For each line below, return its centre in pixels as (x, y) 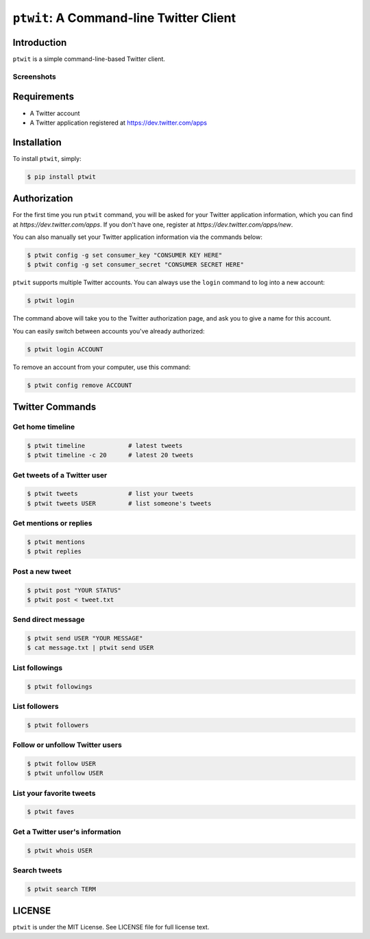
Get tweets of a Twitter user (60, 475)
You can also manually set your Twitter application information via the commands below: (138, 237)
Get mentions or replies (52, 523)
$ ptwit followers (58, 725)
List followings (38, 668)
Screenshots (34, 77)
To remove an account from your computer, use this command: (102, 367)
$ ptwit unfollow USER (65, 773)
